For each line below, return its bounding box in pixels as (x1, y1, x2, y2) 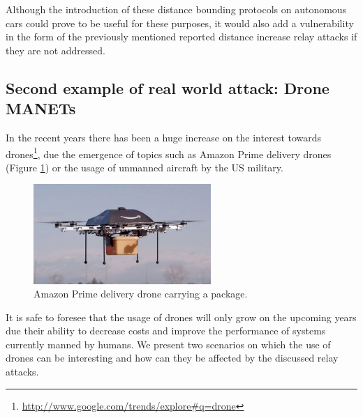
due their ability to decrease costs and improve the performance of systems (6, 323, 326, 338)
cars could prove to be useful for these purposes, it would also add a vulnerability (6, 15, 354, 30)
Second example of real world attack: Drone (6, 77, 329, 98)
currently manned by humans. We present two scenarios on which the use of (6, 336, 331, 351)
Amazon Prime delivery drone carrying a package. (34, 286, 248, 301)
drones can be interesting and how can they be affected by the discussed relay (6, 350, 339, 365)
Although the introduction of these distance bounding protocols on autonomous (6, 2, 347, 16)
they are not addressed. (6, 42, 105, 57)
